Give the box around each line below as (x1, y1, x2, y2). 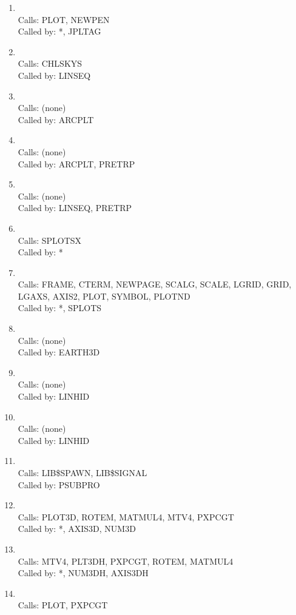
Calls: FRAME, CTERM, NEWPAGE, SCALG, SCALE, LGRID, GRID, (18, 278, 292, 291)
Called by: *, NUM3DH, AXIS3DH (18, 566, 149, 579)
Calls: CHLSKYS (18, 57, 82, 70)
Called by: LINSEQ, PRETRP (18, 201, 132, 214)
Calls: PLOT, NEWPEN (18, 13, 110, 25)
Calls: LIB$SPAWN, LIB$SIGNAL (18, 466, 147, 479)
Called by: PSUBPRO (18, 478, 100, 491)
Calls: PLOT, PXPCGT (18, 599, 108, 611)
